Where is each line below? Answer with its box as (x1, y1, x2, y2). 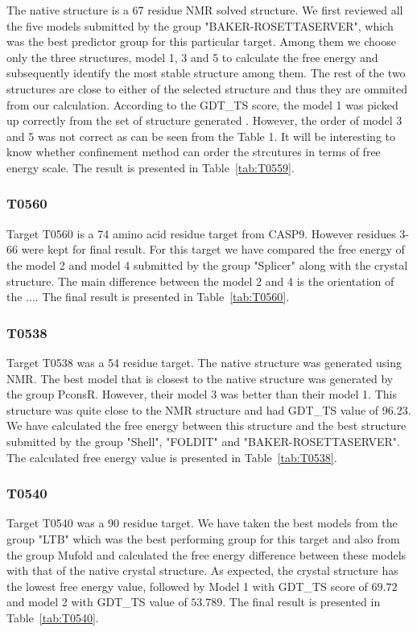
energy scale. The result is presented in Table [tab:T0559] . (6, 159, 295, 176)
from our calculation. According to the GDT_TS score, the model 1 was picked (6, 96, 398, 113)
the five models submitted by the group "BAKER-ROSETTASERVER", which (6, 17, 394, 34)
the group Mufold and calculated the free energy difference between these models (6, 546, 407, 563)
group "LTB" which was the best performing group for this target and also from (6, 530, 400, 547)
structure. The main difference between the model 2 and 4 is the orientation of (6, 272, 394, 289)
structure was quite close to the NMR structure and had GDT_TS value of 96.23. (6, 401, 411, 418)
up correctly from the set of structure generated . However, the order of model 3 (6, 112, 403, 129)
